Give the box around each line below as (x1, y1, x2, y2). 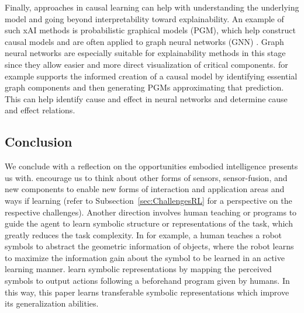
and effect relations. (5, 104, 75, 116)
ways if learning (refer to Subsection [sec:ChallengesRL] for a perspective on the (5, 194, 292, 206)
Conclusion (5, 133, 72, 151)
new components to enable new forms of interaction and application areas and (5, 183, 285, 195)
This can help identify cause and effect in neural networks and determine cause (5, 92, 288, 105)
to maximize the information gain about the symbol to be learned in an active (5, 251, 285, 263)
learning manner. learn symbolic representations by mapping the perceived (5, 263, 272, 275)
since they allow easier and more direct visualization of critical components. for (5, 58, 288, 70)
